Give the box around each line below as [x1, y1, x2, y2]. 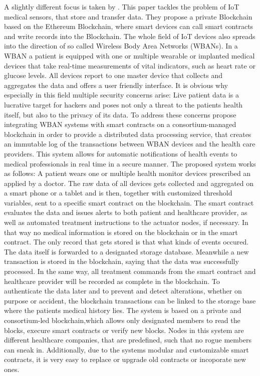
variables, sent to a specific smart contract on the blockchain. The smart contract [4, 197, 254, 207]
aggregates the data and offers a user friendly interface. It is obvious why [4, 79, 228, 90]
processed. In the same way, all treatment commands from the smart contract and [4, 266, 256, 276]
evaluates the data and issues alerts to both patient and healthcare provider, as [4, 207, 247, 217]
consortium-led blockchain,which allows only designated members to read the [4, 315, 240, 325]
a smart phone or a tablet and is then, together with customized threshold [4, 187, 232, 198]
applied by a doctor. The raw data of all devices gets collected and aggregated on [4, 177, 254, 188]
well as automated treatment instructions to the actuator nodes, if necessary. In [4, 217, 248, 227]
